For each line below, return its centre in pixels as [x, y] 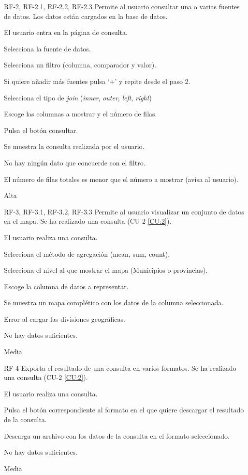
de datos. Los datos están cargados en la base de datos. [86, 16]
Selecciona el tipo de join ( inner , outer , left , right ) [78, 97]
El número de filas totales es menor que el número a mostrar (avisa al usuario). [121, 179]
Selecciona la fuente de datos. [47, 48]
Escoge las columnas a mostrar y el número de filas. [80, 114]
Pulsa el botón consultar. [41, 130]
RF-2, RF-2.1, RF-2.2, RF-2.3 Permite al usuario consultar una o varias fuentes [122, 6]
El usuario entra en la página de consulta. [66, 32]
